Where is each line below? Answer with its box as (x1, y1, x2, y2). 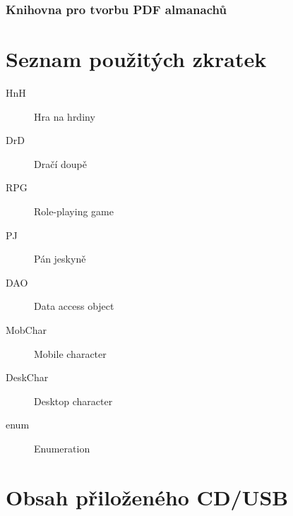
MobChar (6, 322, 47, 337)
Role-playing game (34, 203, 114, 218)
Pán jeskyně (34, 251, 86, 266)
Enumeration (34, 440, 90, 455)
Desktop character (34, 393, 113, 408)
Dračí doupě (34, 156, 87, 171)
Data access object (34, 299, 114, 313)
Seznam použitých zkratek (6, 44, 267, 73)
